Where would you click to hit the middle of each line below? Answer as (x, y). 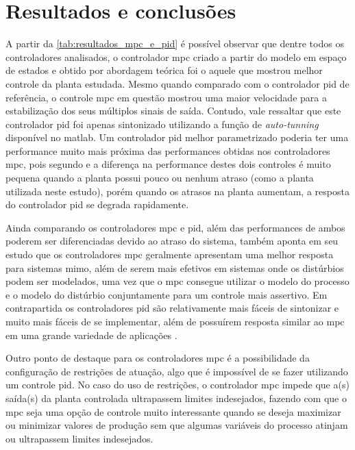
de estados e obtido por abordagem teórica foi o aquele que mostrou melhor (164, 70)
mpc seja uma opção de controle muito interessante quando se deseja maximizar (173, 411)
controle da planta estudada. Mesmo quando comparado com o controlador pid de (177, 83)
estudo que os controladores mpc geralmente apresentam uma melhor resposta (170, 254)
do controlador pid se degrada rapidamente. (97, 204)
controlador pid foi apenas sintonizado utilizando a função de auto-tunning (162, 124)
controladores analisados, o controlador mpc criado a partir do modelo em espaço (176, 57)
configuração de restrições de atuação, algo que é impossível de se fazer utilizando (177, 371)
